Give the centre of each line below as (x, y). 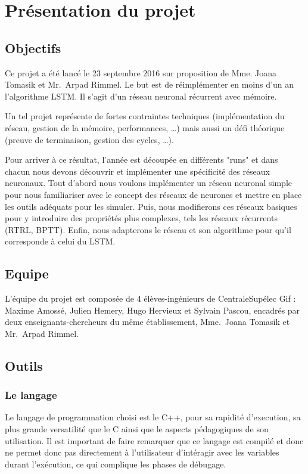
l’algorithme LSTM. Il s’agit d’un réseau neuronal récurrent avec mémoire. (141, 96)
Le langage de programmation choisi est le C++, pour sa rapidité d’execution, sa (153, 417)
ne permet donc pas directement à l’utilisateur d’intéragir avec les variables (142, 452)
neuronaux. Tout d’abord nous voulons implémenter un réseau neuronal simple (149, 183)
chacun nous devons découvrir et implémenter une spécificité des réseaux (138, 171)
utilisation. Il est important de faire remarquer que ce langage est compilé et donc (154, 440)
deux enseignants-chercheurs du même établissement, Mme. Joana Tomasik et (147, 322)
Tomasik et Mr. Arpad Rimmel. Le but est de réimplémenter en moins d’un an (149, 84)
